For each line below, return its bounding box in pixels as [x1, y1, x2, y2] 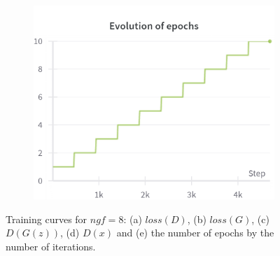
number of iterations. [6, 239, 96, 253]
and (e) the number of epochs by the [116, 225, 274, 240]
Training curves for [6, 211, 87, 226]
